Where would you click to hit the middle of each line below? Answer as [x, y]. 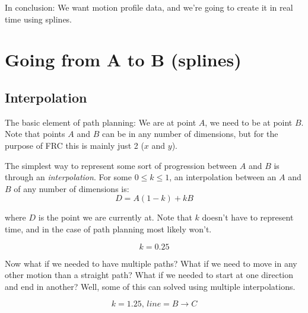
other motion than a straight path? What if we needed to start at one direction [149, 275]
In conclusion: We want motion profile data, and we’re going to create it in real [149, 7]
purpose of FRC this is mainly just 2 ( [74, 145]
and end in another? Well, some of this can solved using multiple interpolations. [150, 286]
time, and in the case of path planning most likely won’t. [108, 229]
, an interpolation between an [223, 177]
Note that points [35, 134]
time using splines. [39, 19]
